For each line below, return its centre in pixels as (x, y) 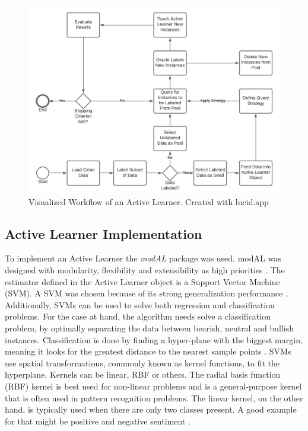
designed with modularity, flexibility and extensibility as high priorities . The (145, 269)
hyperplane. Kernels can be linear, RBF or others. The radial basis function (143, 374)
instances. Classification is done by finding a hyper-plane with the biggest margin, (154, 339)
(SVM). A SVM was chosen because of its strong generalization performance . (146, 293)
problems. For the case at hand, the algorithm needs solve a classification (138, 316)
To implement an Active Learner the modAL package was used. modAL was (143, 258)
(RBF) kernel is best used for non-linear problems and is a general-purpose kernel (153, 386)
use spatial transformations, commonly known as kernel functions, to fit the (142, 363)
